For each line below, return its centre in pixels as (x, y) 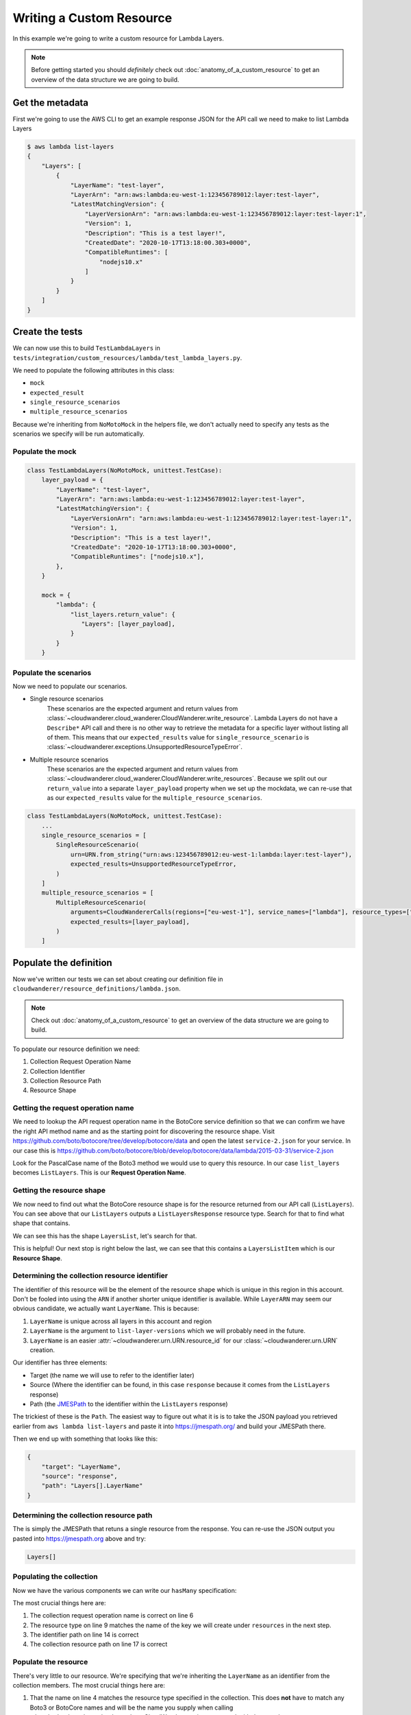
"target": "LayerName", (81, 1467)
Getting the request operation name (73, 1108)
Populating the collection (55, 1576)
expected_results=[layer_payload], (130, 922)
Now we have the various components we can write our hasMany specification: (125, 1590)
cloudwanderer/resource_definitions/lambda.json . (97, 989)
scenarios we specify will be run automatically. (79, 434)
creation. (42, 1350)
